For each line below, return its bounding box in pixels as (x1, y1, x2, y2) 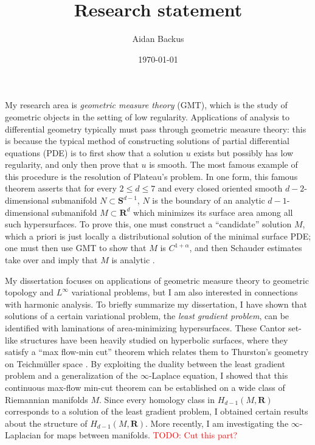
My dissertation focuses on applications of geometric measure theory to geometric (5, 274, 309, 286)
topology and (5, 286, 54, 298)
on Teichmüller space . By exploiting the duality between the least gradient (5, 357, 285, 370)
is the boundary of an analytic (152, 194, 265, 207)
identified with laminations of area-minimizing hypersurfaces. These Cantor (5, 322, 286, 334)
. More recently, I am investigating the (145, 416, 289, 429)
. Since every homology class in (99, 393, 215, 405)
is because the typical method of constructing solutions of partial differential (5, 134, 289, 147)
